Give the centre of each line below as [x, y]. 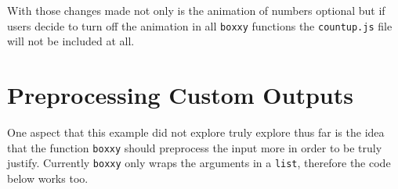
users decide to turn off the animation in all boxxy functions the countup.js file [200, 25]
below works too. [48, 178]
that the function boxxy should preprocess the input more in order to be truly [195, 147]
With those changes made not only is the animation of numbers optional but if [196, 10]
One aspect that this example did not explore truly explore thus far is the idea [196, 132]
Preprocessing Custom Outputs [180, 95]
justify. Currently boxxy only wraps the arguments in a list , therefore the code [199, 163]
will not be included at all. [71, 41]
